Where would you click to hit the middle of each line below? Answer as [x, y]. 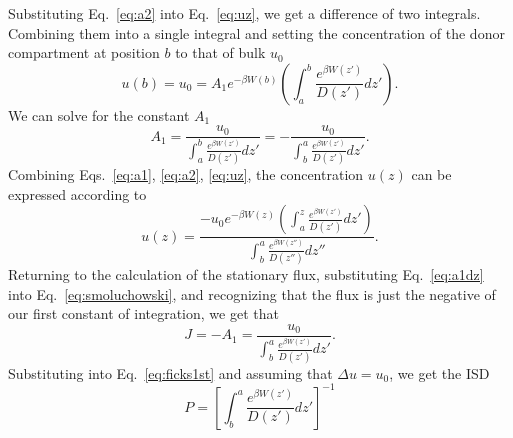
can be [431, 174]
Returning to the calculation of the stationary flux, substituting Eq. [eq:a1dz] [246, 274]
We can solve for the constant [99, 114]
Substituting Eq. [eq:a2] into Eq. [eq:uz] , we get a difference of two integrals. [244, 13]
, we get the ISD [439, 372]
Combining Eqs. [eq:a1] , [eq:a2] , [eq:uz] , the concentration [186, 174]
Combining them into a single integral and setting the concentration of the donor [256, 32]
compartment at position [84, 52]
